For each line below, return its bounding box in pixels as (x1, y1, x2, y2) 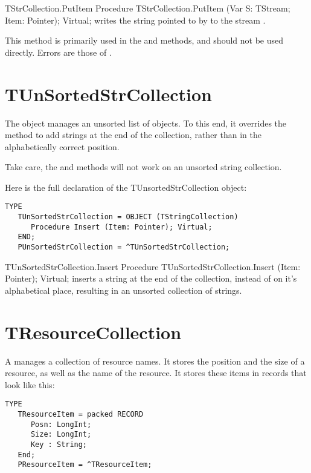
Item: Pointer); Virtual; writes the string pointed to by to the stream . (5, 13, 266, 26)
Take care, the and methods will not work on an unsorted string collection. (5, 160, 282, 173)
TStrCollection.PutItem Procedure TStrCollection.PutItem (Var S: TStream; (5, 2, 290, 14)
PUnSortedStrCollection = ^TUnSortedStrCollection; (18, 243, 230, 252)
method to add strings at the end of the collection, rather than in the (5, 128, 261, 141)
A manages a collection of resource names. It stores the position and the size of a (5, 354, 305, 367)
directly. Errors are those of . (5, 45, 112, 58)
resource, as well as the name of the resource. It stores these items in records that (5, 366, 307, 379)
